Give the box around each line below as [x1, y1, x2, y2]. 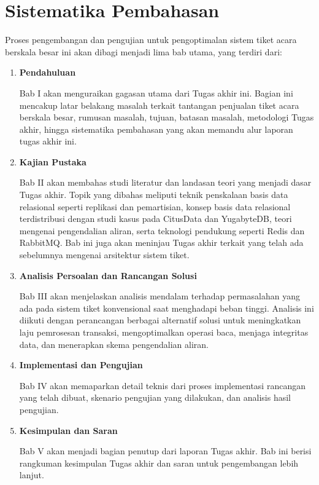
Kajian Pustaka [19, 155, 86, 168]
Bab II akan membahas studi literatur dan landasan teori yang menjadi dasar [19, 176, 312, 189]
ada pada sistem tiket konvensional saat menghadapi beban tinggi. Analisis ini [19, 301, 314, 314]
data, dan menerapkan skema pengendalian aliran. [19, 337, 209, 350]
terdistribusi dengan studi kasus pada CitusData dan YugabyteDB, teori [19, 212, 292, 225]
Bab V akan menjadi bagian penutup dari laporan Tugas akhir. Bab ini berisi [19, 444, 312, 457]
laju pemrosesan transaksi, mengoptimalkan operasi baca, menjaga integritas [19, 326, 309, 338]
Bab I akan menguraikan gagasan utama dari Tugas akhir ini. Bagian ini [19, 86, 293, 99]
